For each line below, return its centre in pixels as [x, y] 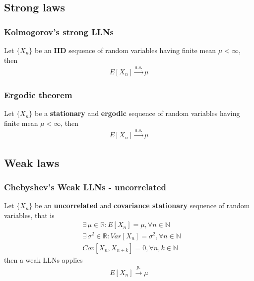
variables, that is [29, 215]
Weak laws [32, 162]
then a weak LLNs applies [43, 259]
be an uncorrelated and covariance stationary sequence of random [142, 205]
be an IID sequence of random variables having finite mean [126, 50]
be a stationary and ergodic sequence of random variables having [137, 113]
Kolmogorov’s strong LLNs [59, 31]
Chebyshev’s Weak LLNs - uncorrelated [85, 187]
